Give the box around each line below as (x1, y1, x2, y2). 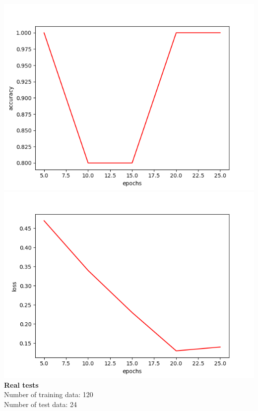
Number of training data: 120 (4, 389, 93, 400)
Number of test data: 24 (4, 399, 77, 410)
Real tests (4, 379, 39, 390)
